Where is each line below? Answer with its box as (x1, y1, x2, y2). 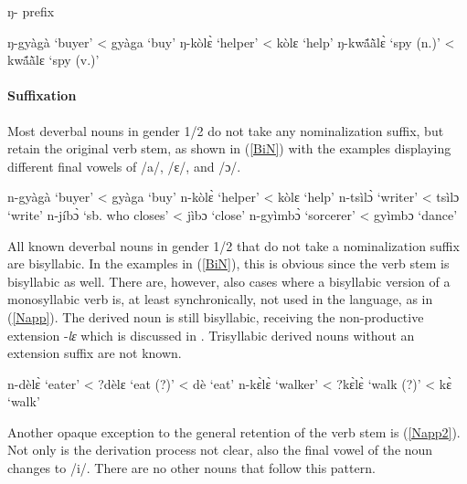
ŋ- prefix (7, 2, 55, 20)
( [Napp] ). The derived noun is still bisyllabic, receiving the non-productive (7, 307, 424, 326)
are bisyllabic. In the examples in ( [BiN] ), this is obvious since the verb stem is (7, 254, 450, 273)
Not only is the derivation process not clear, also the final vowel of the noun (7, 440, 433, 459)
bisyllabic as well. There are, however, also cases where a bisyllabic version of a (7, 271, 451, 290)
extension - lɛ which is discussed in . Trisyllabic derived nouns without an (7, 325, 415, 344)
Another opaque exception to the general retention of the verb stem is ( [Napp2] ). (7, 422, 461, 441)
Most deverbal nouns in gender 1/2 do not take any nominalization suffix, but (7, 121, 444, 140)
